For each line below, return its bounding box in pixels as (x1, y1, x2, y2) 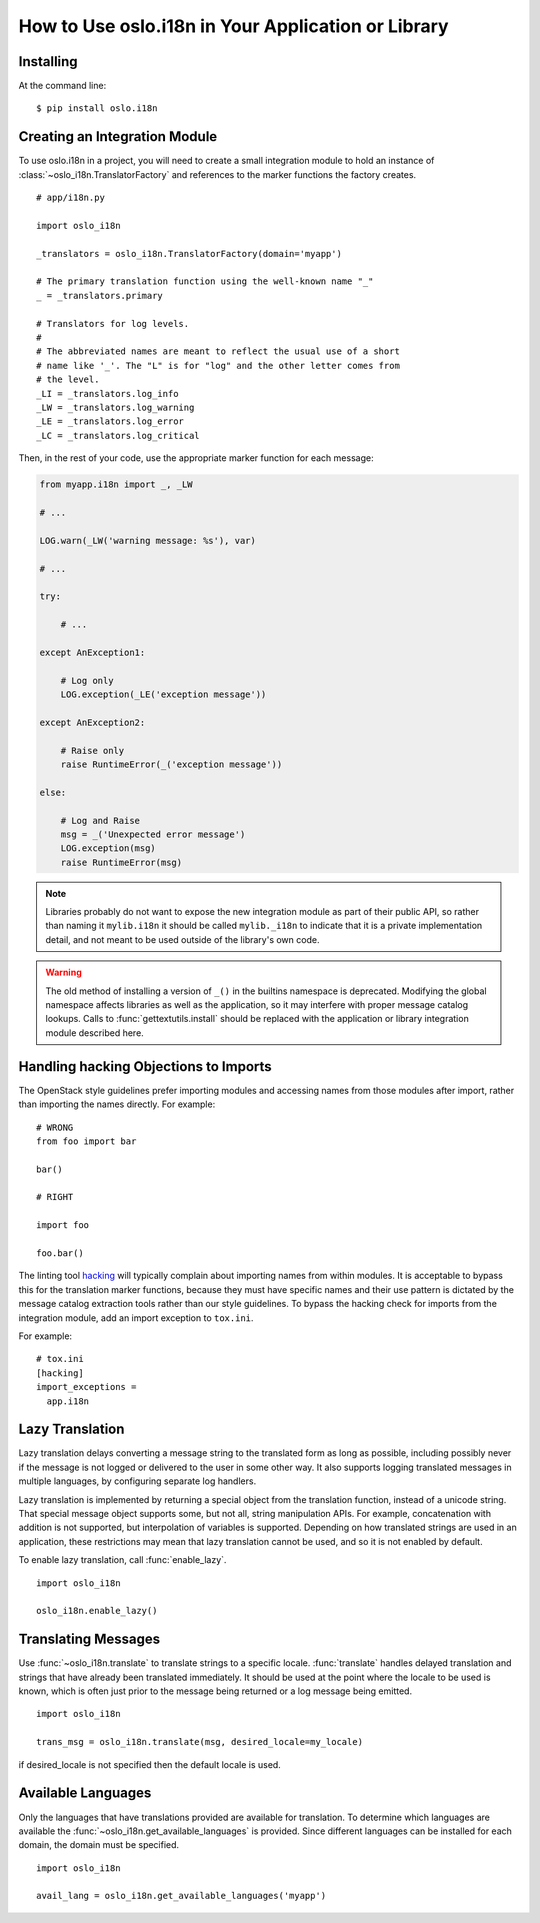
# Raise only (60, 745, 125, 756)
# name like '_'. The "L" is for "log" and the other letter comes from (36, 360, 400, 371)
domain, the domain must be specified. (18, 1839, 180, 1851)
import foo (36, 1220, 90, 1231)
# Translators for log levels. (36, 318, 190, 329)
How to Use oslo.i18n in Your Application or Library (18, 15, 449, 37)
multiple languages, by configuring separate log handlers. (18, 1475, 257, 1487)
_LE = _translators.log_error (36, 416, 185, 427)
